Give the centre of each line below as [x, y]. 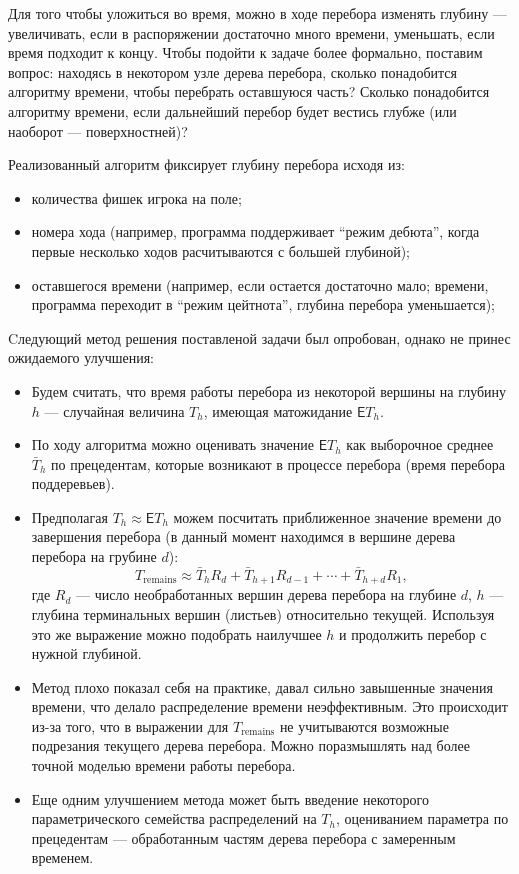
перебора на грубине [94, 556]
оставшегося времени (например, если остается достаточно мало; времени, [260, 284]
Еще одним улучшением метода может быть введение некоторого [230, 798]
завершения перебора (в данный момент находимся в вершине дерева [243, 536]
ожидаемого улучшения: [81, 357]
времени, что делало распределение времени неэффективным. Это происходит [269, 706]
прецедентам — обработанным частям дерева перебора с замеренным [243, 837]
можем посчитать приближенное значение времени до [337, 516]
